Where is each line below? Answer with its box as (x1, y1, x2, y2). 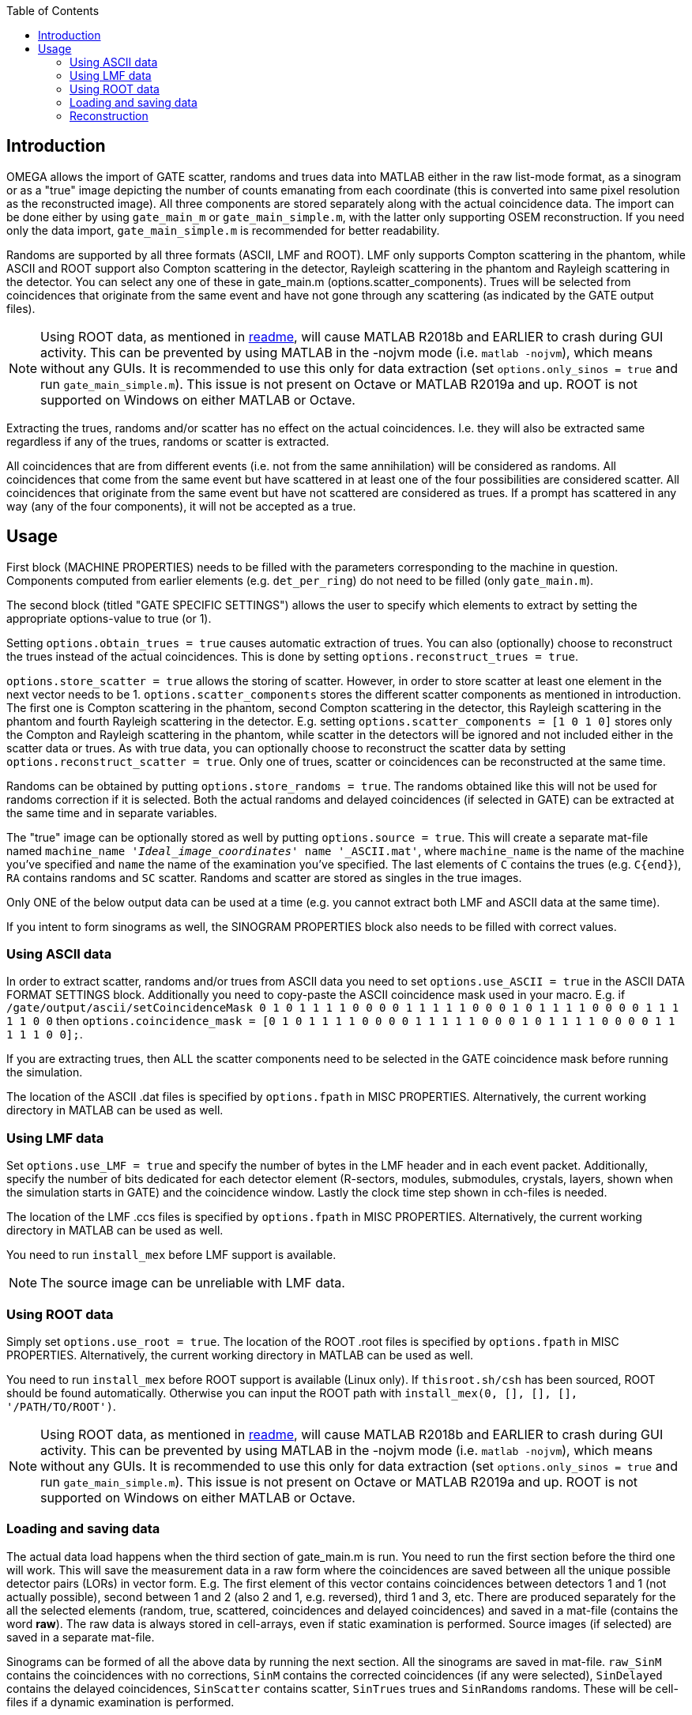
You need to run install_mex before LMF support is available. (6, 1248, 337, 1262)
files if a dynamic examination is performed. (6, 1694, 235, 1709)
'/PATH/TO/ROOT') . (6, 1399, 116, 1413)
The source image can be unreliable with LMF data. (40, 1275, 345, 1291)
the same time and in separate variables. (6, 805, 217, 820)
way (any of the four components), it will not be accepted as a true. (6, 499, 356, 513)
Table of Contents (6, 4, 100, 17)
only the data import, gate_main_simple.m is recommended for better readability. (6, 223, 440, 237)
